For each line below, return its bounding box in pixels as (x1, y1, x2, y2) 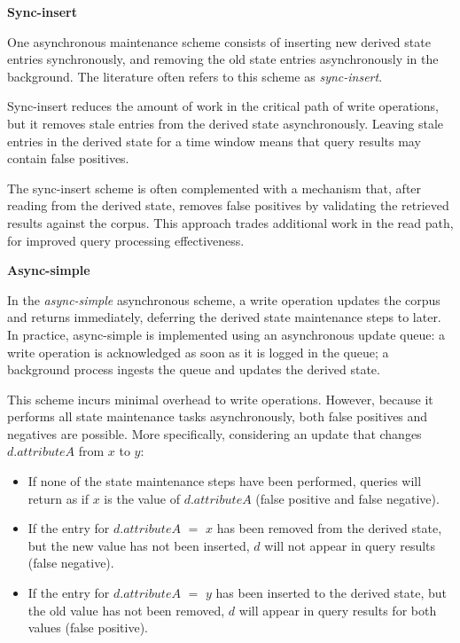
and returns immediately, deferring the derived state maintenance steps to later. (7, 308, 441, 326)
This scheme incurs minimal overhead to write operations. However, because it (7, 389, 433, 408)
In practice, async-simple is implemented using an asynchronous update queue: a (7, 325, 446, 343)
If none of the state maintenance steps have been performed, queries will (27, 472, 422, 490)
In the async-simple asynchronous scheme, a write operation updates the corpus (7, 290, 441, 309)
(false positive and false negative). (255, 489, 440, 507)
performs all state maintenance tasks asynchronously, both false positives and (7, 407, 428, 426)
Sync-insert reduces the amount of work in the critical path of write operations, (7, 97, 439, 115)
